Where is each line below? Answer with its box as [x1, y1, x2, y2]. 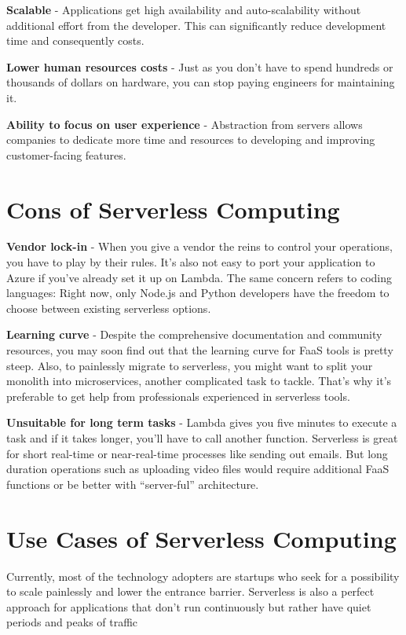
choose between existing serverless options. [6, 299, 211, 316]
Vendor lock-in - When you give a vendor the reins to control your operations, [6, 238, 393, 255]
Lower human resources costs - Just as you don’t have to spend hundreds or [6, 58, 393, 75]
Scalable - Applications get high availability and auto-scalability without [6, 2, 361, 17]
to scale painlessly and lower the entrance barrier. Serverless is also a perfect [6, 583, 375, 600]
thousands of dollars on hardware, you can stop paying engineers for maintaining [6, 74, 395, 90]
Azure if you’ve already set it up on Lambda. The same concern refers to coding [6, 269, 392, 285]
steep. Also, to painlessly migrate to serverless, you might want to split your [6, 357, 373, 373]
